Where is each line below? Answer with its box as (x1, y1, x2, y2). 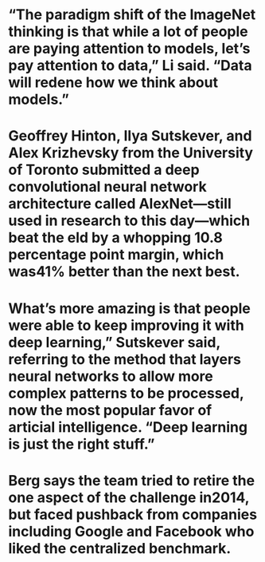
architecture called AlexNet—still (8, 195, 232, 213)
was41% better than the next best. (8, 263, 240, 281)
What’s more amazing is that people (8, 299, 251, 317)
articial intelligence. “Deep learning (8, 418, 248, 436)
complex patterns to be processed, (8, 384, 244, 402)
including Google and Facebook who (8, 522, 255, 540)
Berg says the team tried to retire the (8, 471, 255, 489)
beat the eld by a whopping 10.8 (8, 229, 223, 247)
